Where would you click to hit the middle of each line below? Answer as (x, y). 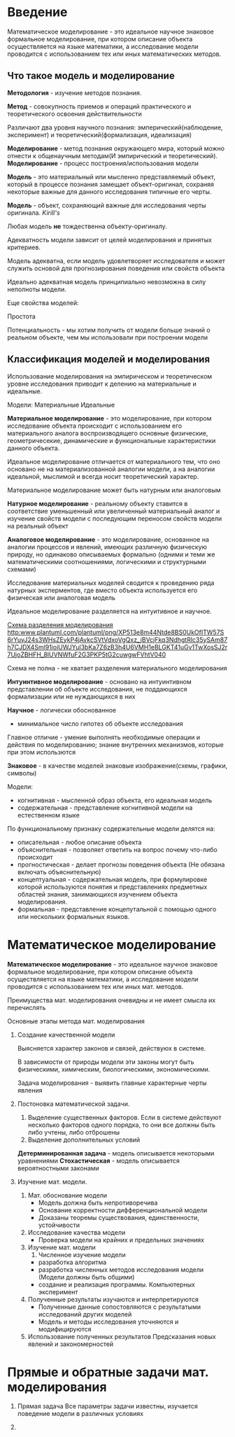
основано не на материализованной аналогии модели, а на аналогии (111, 469)
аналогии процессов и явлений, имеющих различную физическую (107, 547)
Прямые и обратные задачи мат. (108, 1372)
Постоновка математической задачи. (73, 1104)
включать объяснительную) (59, 871)
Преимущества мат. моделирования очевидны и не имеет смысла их (112, 1000)
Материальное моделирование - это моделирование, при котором (109, 418)
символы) (22, 773)
